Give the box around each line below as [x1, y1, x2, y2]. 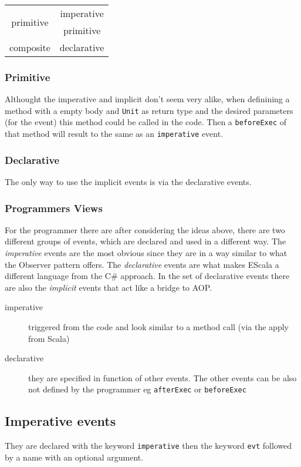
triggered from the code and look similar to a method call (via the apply [28, 320, 289, 332]
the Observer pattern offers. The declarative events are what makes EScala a [5, 258, 279, 270]
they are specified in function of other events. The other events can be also [28, 371, 297, 384]
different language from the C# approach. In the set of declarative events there [5, 270, 290, 282]
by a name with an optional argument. [5, 451, 144, 463]
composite [9, 41, 50, 54]
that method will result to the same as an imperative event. [5, 127, 224, 140]
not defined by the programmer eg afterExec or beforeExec [28, 383, 246, 395]
